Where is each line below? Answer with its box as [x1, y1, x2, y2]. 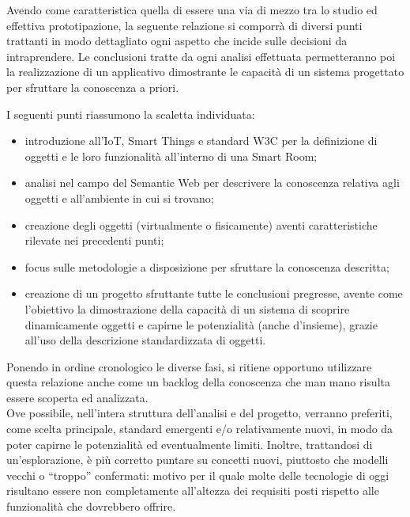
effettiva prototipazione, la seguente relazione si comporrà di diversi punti [6, 17, 363, 33]
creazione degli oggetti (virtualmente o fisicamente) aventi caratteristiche [24, 216, 378, 233]
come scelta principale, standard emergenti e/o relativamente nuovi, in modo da [6, 420, 393, 437]
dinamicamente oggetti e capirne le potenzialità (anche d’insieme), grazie [24, 316, 378, 333]
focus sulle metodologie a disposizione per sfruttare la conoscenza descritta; [24, 258, 389, 275]
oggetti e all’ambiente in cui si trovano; [24, 189, 214, 206]
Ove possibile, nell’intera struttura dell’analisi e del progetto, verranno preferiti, [6, 405, 393, 421]
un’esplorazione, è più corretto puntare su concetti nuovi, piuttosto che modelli [6, 451, 389, 468]
